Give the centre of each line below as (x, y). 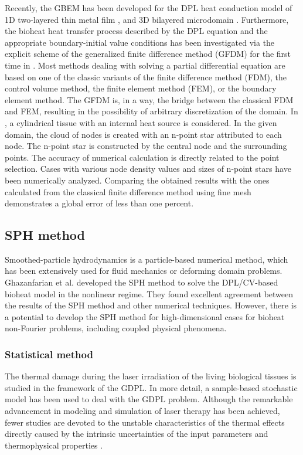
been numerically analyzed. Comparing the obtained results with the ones (137, 180)
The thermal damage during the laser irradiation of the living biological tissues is (151, 376)
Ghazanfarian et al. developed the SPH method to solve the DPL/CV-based (142, 282)
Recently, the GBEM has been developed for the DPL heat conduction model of (149, 8)
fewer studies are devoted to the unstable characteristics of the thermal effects (145, 422)
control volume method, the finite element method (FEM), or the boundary (141, 88)
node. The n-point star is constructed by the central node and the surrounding (146, 146)
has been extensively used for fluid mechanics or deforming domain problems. (144, 271)
